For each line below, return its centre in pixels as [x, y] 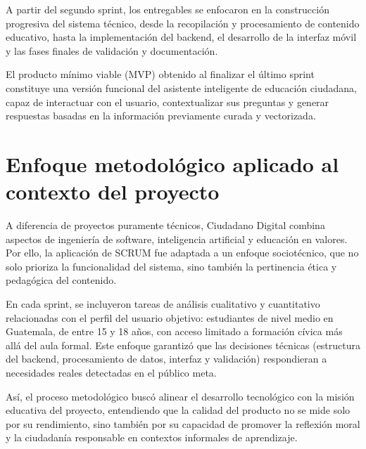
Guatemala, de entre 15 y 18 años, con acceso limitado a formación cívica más [174, 331]
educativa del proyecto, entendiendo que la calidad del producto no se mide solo [178, 410]
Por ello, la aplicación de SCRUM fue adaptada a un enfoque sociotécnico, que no [182, 253]
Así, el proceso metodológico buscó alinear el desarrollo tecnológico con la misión [180, 396]
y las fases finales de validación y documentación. [112, 50]
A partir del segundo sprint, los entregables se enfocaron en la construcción [168, 9]
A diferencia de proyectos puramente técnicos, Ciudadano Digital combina [165, 225]
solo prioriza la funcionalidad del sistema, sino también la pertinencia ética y [171, 266]
